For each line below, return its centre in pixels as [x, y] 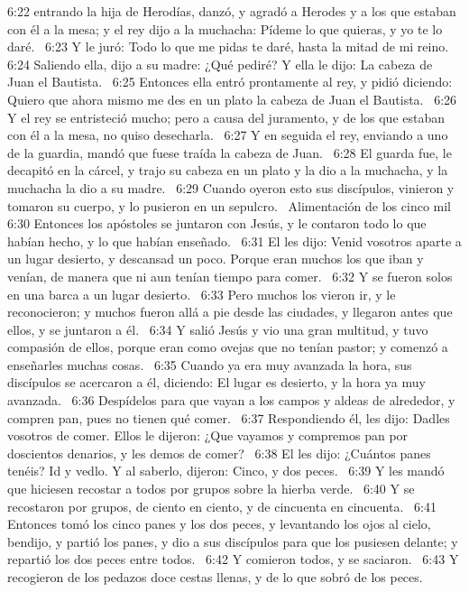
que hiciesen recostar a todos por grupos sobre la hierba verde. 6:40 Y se [211, 489]
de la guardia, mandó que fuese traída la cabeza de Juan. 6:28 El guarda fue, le [230, 152]
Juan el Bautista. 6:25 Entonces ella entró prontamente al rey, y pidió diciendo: [230, 82]
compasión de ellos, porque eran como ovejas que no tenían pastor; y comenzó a [228, 347]
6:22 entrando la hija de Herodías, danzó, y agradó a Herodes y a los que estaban [232, 11]
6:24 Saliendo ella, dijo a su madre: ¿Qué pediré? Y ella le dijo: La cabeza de [220, 64]
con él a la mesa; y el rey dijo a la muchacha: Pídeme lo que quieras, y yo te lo [225, 28]
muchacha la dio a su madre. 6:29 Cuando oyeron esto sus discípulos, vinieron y [231, 187]
